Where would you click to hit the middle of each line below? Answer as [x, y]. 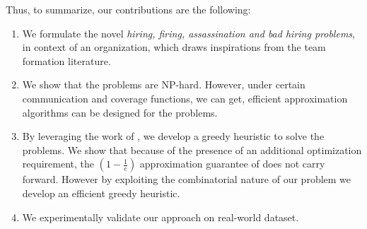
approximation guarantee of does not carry [232, 164]
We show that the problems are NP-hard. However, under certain [164, 84]
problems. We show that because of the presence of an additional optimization [192, 149]
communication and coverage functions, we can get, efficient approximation [185, 98]
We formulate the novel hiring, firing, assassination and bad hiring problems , [188, 33]
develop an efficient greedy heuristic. [101, 193]
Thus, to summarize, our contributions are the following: [128, 9]
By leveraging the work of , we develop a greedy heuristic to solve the [173, 136]
